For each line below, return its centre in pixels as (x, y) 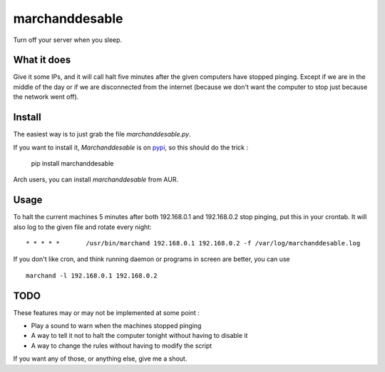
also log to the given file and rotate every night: (83, 227)
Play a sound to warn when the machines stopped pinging (116, 326)
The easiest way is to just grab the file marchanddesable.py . (102, 134)
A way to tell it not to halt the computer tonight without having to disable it (139, 336)
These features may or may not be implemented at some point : (106, 312)
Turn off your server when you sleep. (68, 40)
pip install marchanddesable (72, 163)
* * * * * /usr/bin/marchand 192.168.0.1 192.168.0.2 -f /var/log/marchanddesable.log (193, 243)
